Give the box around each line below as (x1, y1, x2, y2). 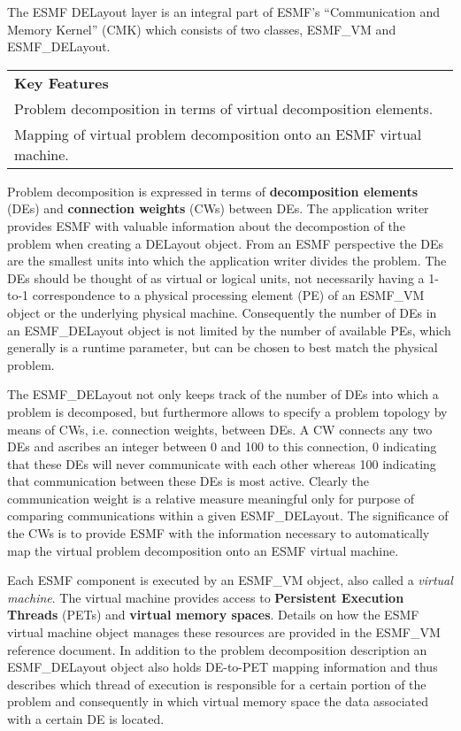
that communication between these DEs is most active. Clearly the (7, 472, 370, 490)
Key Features (14, 72, 109, 93)
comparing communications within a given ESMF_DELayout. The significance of (7, 506, 449, 525)
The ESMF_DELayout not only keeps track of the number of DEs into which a (7, 385, 439, 404)
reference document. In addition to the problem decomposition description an (7, 640, 427, 658)
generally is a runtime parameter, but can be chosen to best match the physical (7, 338, 438, 357)
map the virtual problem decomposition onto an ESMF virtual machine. (7, 541, 399, 559)
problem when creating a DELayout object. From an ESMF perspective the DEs (7, 234, 444, 252)
